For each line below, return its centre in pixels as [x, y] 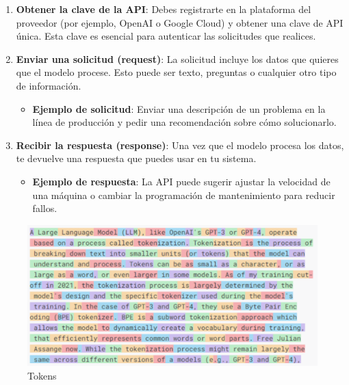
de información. [49, 85]
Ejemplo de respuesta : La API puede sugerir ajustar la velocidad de [181, 181]
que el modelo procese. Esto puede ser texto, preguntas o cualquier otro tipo [176, 72]
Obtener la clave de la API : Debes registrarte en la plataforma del [164, 9]
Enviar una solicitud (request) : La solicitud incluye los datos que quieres [177, 58]
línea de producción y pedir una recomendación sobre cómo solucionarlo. [184, 122]
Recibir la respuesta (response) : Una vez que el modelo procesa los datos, [180, 145]
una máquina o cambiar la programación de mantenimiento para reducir [184, 195]
